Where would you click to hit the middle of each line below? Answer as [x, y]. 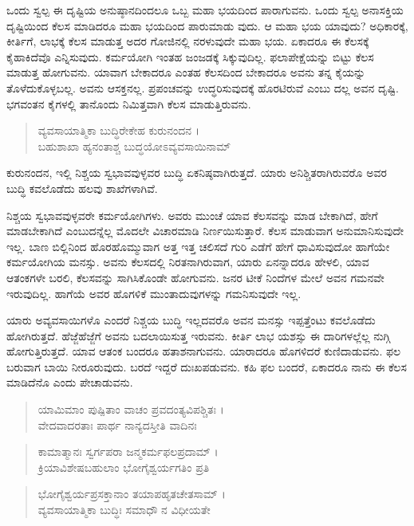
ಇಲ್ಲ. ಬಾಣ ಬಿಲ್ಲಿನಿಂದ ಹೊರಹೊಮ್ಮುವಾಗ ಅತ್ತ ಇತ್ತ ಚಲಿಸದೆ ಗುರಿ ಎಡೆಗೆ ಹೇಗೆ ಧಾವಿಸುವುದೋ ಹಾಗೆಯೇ [198, 246]
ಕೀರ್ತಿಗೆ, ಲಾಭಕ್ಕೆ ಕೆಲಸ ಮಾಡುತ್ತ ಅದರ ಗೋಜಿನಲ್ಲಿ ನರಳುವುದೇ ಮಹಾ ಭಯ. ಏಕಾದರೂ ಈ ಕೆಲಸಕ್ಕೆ [188, 41]
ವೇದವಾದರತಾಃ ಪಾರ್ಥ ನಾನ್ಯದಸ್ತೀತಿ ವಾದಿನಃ [117, 424]
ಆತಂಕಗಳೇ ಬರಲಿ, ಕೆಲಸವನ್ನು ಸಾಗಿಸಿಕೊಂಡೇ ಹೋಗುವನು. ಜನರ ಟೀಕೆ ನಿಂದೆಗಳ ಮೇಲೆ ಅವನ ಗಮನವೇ [195, 277]
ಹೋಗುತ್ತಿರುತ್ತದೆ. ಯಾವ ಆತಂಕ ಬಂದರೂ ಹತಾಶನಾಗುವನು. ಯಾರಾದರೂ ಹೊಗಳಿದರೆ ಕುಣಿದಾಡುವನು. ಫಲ [204, 351]
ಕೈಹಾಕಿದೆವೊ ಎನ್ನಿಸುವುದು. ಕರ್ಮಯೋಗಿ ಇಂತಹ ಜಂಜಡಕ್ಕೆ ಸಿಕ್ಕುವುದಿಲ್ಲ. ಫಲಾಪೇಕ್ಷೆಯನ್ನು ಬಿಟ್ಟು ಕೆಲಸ [190, 56]
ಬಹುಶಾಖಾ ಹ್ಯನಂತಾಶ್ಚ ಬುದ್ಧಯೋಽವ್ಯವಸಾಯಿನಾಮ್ [134, 145]
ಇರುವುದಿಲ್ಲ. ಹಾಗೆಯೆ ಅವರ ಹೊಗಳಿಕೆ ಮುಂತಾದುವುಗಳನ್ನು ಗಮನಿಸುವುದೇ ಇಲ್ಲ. [154, 293]
